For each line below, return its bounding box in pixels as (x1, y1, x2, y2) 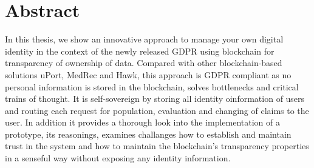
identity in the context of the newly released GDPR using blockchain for (5, 44, 275, 57)
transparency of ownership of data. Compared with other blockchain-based (5, 56, 282, 69)
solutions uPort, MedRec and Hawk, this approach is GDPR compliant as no (5, 68, 292, 81)
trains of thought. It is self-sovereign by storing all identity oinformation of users (5, 92, 305, 105)
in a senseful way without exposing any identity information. (5, 152, 231, 164)
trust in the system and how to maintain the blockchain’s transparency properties (5, 139, 309, 152)
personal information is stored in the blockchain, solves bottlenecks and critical (5, 80, 299, 93)
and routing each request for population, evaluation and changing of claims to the (5, 104, 309, 116)
